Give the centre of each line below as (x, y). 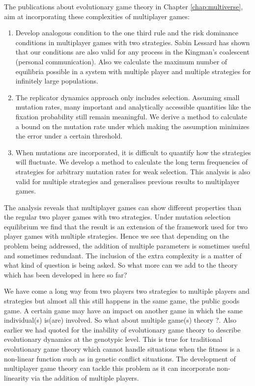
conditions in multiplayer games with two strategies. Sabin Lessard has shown (133, 42)
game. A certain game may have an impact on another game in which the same (123, 310)
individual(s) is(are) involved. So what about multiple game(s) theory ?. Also (120, 320)
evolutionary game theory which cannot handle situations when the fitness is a (122, 349)
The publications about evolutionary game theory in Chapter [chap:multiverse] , (124, 6)
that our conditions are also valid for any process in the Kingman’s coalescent (132, 52)
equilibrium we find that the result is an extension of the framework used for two (126, 226)
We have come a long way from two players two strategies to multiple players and (127, 291)
